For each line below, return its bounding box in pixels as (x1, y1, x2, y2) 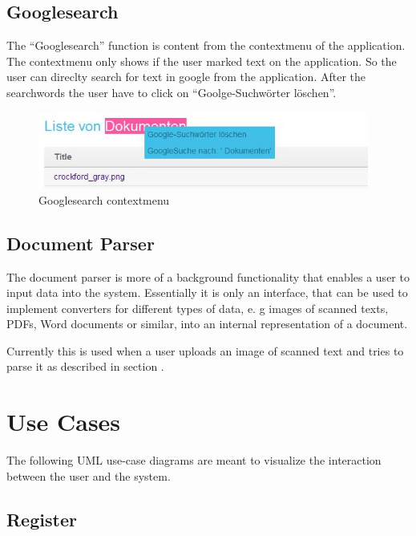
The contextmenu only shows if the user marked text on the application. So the (6, 52, 397, 69)
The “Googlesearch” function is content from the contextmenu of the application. (6, 37, 406, 54)
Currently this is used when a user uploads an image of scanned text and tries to (6, 342, 404, 359)
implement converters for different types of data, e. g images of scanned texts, (6, 299, 389, 316)
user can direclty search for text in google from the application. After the (6, 68, 366, 85)
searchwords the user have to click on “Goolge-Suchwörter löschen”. (6, 83, 337, 100)
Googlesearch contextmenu (38, 191, 170, 208)
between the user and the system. (6, 467, 171, 484)
